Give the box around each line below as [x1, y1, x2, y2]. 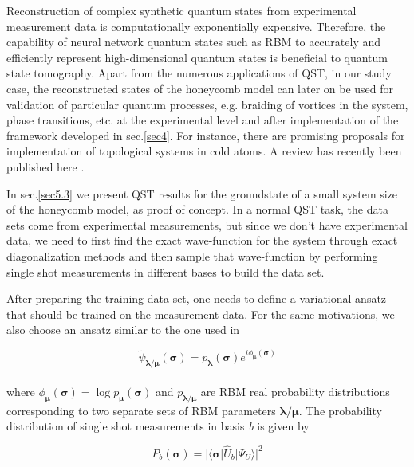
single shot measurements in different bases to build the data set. [6, 263, 325, 280]
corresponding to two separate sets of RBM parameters [6, 402, 276, 418]
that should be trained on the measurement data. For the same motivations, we [6, 305, 395, 322]
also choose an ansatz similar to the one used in [6, 321, 240, 338]
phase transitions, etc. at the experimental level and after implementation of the [6, 112, 399, 128]
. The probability [298, 402, 382, 418]
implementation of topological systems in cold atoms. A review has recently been [6, 143, 402, 159]
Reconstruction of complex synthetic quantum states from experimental [6, 2, 357, 18]
